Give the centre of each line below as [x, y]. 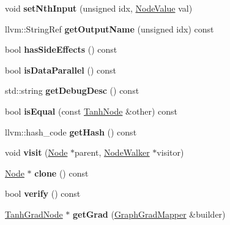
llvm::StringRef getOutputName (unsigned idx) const [109, 29]
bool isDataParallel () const [61, 70]
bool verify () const [43, 193]
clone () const [61, 173]
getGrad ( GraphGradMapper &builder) [149, 214]
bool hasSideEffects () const [61, 49]
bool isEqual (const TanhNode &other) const [91, 111]
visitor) [170, 152]
